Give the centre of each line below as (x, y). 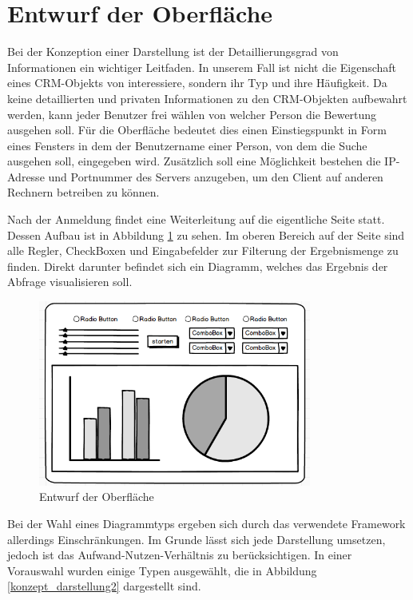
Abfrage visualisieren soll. (70, 282)
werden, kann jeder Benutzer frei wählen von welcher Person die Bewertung (192, 114)
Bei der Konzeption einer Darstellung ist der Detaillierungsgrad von (173, 52)
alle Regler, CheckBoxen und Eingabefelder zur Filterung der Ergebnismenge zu (203, 250)
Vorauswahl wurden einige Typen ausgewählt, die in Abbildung (162, 570)
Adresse (26, 176)
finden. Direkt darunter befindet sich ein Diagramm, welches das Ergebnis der (198, 266)
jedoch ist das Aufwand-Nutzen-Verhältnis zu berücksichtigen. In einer (180, 555)
